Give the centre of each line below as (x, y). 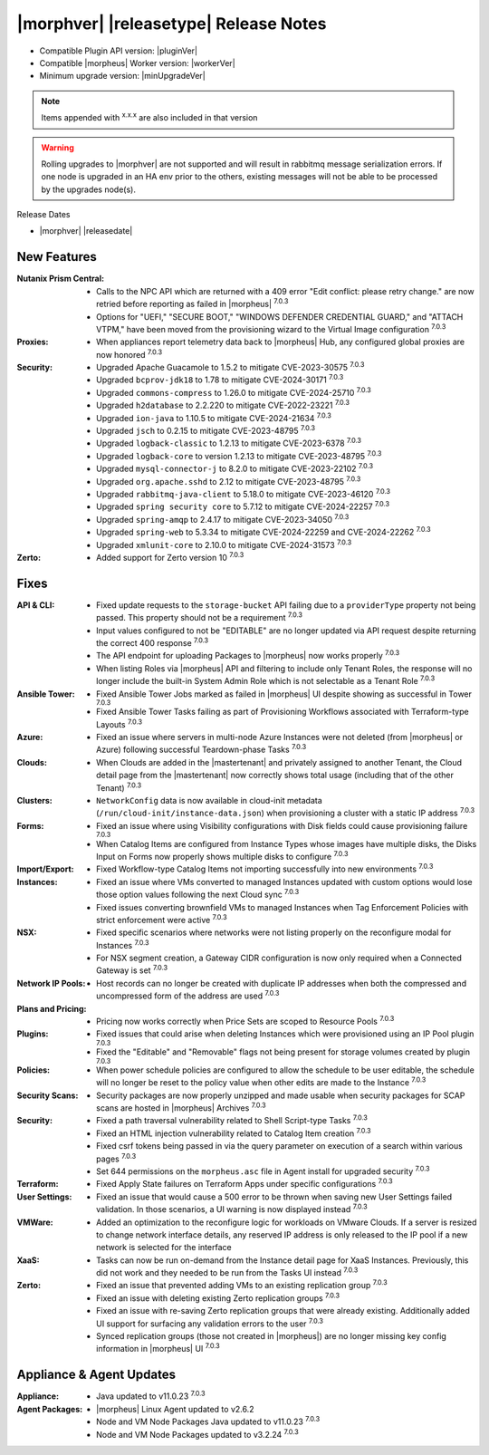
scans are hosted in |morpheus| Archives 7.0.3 (181, 1107)
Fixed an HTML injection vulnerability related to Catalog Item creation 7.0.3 (234, 1132)
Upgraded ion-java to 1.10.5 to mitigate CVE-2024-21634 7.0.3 (214, 417)
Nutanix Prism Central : (60, 279)
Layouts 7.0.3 (120, 723)
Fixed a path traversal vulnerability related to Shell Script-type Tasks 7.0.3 (232, 1120)
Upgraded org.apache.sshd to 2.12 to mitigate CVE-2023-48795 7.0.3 (229, 480)
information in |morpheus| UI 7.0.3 (158, 1348)
